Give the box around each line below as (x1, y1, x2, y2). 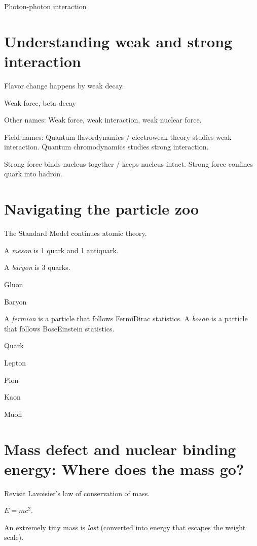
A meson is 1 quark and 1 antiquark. (4, 245, 119, 255)
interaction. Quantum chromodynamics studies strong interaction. (4, 141, 209, 152)
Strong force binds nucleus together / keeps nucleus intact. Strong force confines (4, 158, 253, 169)
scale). (4, 532, 24, 542)
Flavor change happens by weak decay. (4, 80, 124, 90)
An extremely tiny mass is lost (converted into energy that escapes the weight (4, 522, 246, 532)
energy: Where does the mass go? (4, 458, 244, 479)
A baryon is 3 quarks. (4, 262, 70, 272)
